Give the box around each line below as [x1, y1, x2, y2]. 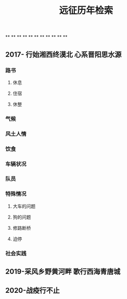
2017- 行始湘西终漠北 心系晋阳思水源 [5, 50, 122, 59]
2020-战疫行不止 [5, 286, 60, 295]
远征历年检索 [58, 5, 113, 16]
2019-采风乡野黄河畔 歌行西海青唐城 [5, 267, 120, 276]
